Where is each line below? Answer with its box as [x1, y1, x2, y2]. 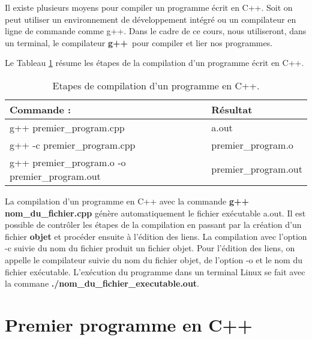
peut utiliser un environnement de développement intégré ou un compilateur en [5, 13, 296, 25]
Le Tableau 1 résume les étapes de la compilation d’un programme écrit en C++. [5, 56, 304, 69]
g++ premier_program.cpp [10, 120, 125, 134]
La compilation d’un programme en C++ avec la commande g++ [5, 194, 250, 207]
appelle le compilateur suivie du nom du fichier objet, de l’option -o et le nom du [5, 253, 303, 266]
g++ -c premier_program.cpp [10, 137, 136, 152]
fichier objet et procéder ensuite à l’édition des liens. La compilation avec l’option [5, 230, 307, 242]
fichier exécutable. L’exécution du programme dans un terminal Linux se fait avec [5, 265, 305, 278]
